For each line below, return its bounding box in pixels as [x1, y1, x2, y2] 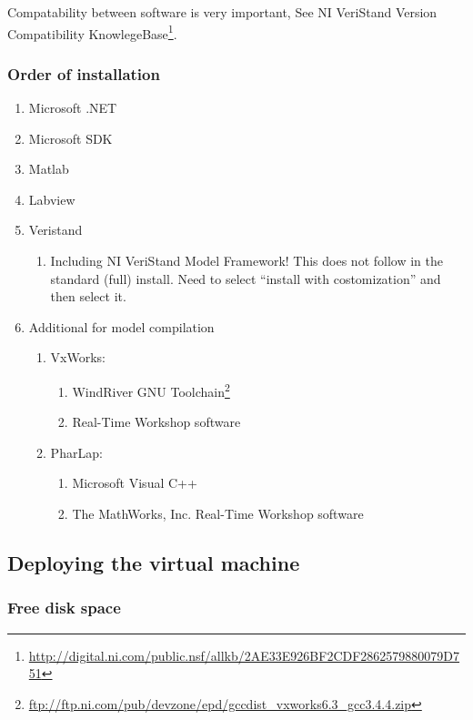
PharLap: [50, 442, 103, 461]
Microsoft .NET [28, 98, 117, 117]
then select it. [50, 287, 126, 306]
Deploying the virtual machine [7, 549, 300, 577]
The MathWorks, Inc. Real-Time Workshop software [72, 504, 364, 523]
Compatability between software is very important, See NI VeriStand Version [7, 3, 438, 21]
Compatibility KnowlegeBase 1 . [7, 21, 177, 43]
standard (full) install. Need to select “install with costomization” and [50, 269, 441, 288]
